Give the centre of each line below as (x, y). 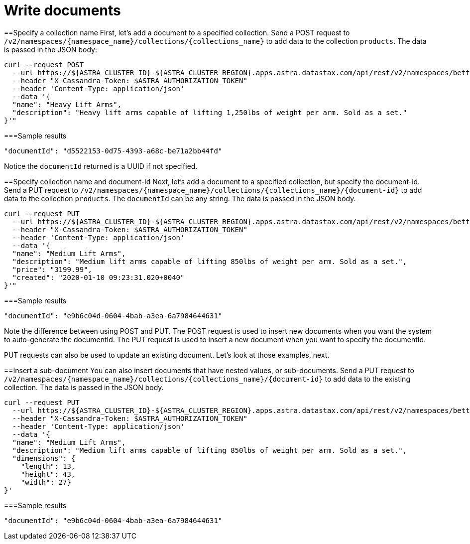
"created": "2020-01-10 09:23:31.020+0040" (98, 277)
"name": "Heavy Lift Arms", (67, 104)
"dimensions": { (44, 458)
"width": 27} (46, 482)
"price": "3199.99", (52, 269)
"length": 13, (48, 466)
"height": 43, (48, 474)
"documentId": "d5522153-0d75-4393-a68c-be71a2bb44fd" (113, 151)
